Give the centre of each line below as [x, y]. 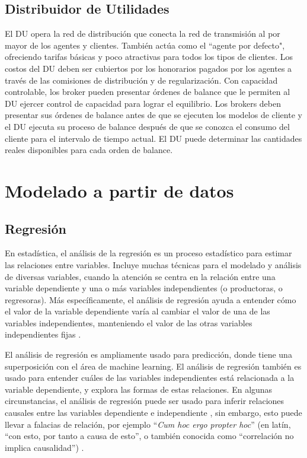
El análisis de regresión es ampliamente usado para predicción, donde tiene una [148, 354]
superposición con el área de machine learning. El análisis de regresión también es [153, 366]
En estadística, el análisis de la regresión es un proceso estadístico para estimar [148, 253]
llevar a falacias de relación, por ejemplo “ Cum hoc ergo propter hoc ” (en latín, [148, 424]
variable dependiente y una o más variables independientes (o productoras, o [144, 288]
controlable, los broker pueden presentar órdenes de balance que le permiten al [148, 92]
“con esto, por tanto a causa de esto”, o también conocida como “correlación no [149, 436]
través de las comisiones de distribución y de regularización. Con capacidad [141, 80]
